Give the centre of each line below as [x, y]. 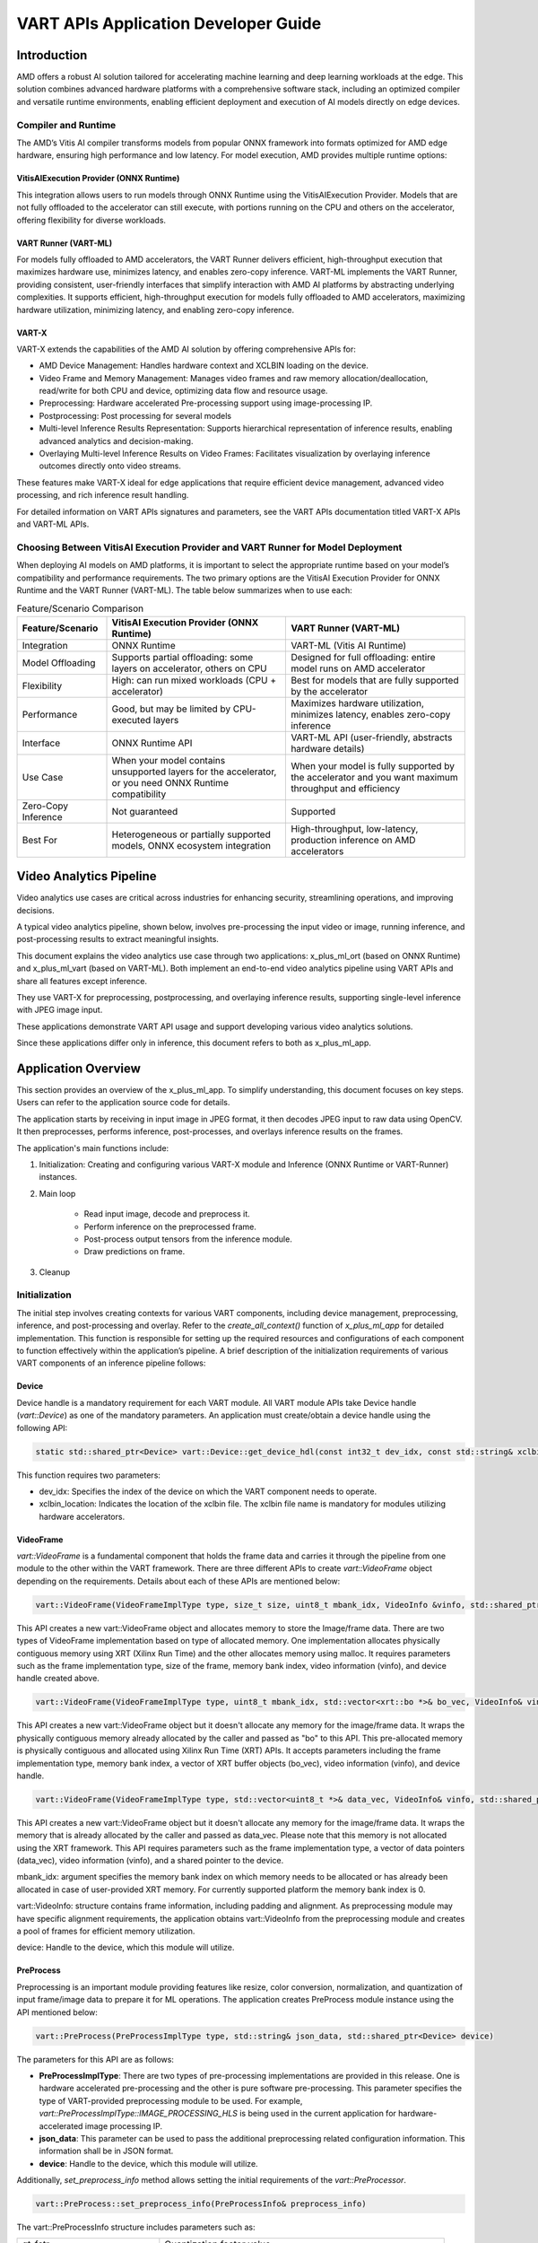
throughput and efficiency [346, 788]
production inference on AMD [353, 840]
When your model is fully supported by [373, 765]
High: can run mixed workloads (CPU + [194, 680]
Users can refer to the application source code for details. [123, 1103]
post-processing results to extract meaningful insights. [118, 939]
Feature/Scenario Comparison [80, 608]
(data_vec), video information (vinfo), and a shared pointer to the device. [150, 1861]
